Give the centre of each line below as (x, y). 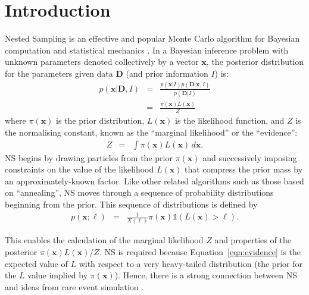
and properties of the (253, 240)
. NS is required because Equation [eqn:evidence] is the (200, 251)
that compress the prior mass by (244, 169)
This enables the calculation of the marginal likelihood (104, 240)
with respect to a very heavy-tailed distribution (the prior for (191, 263)
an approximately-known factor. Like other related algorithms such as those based (154, 181)
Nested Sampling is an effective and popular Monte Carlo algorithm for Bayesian (152, 38)
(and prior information (167, 73)
